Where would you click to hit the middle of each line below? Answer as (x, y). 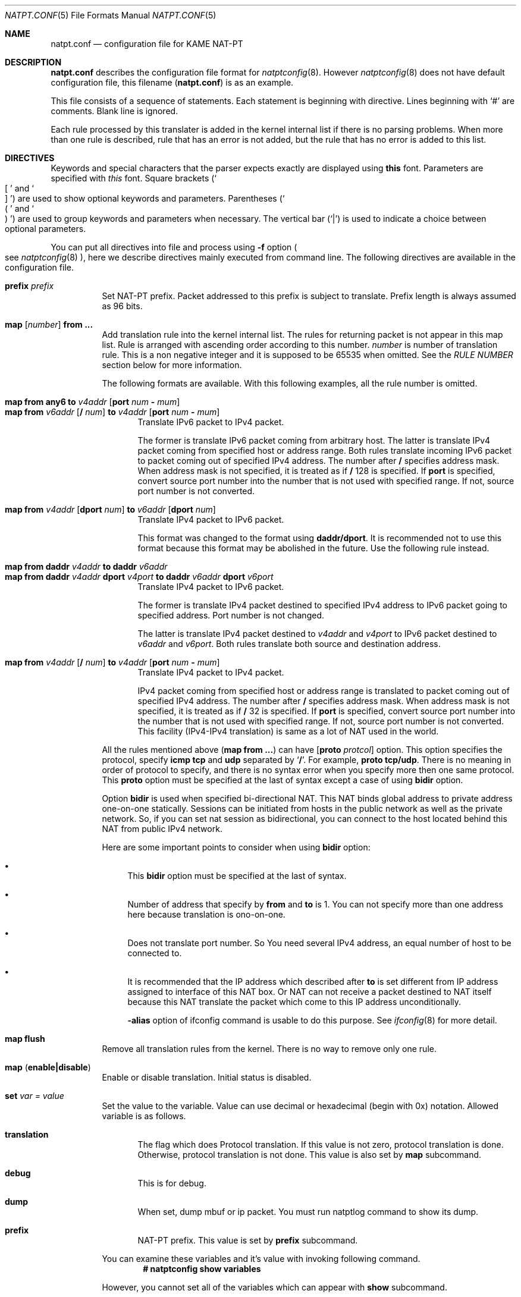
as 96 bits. (122, 306)
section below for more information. (172, 365)
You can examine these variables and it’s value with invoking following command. (261, 1259)
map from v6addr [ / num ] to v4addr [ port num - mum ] (112, 412)
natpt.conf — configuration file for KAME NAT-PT (147, 44)
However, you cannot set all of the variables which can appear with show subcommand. (274, 1287)
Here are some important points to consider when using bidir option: (236, 847)
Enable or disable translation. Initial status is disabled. (207, 1077)
